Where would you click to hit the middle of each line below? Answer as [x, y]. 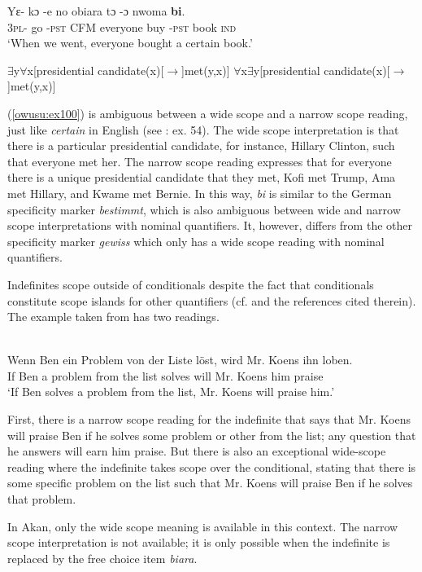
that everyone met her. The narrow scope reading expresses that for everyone [200, 161]
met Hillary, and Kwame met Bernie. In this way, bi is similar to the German [200, 193]
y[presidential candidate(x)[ [322, 70]
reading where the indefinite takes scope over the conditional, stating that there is [212, 466]
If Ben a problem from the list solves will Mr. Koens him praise [165, 375]
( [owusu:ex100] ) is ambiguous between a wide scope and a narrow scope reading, [208, 113]
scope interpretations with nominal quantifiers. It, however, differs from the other [210, 225]
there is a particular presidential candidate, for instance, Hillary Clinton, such [201, 145]
